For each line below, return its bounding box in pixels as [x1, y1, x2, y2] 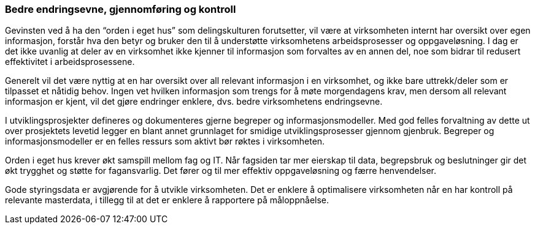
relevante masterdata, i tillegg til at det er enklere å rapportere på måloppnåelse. [5, 195, 329, 206]
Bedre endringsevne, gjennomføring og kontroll [5, 3, 236, 15]
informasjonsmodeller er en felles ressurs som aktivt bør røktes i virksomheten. [5, 136, 325, 147]
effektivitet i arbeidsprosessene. [5, 56, 135, 67]
